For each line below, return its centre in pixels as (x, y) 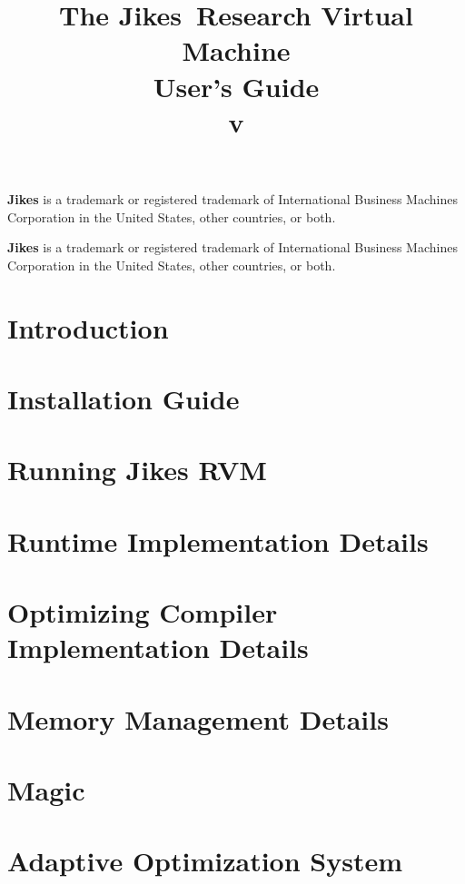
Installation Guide (124, 398)
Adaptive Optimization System (205, 861)
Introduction (88, 327)
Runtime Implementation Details (218, 540)
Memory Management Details (198, 718)
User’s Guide (236, 86)
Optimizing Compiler (143, 612)
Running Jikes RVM (137, 470)
